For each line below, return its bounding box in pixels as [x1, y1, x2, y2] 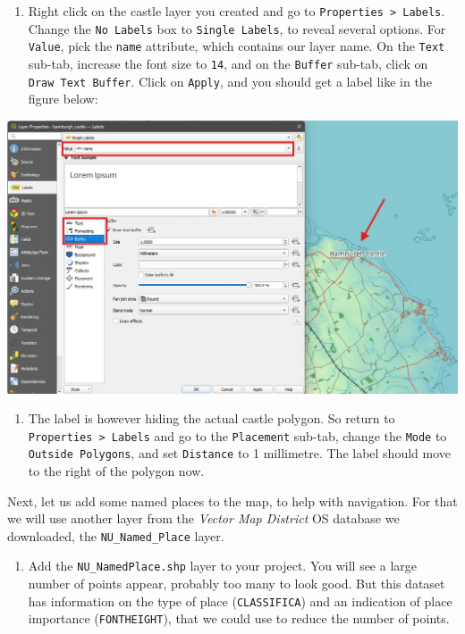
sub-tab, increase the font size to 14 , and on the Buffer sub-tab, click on [28, 54, 428, 72]
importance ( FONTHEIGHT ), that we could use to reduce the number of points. [28, 609, 450, 628]
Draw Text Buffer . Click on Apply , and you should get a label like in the [28, 71, 432, 90]
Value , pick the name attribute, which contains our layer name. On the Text [28, 37, 445, 55]
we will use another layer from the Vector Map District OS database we [7, 509, 400, 528]
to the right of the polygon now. [28, 462, 205, 480]
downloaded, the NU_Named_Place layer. [7, 526, 224, 545]
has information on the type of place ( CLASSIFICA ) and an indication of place [28, 591, 452, 610]
